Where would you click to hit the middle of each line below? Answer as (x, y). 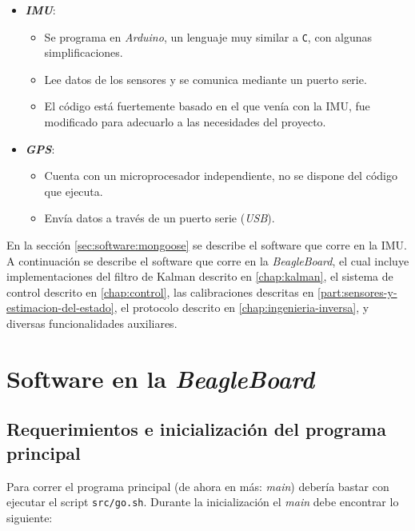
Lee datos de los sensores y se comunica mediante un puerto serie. (206, 79)
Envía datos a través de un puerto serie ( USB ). (160, 218)
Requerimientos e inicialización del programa (196, 429)
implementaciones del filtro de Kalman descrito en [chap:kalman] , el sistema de (200, 276)
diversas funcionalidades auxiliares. (92, 323)
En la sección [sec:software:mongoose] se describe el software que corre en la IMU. (207, 245)
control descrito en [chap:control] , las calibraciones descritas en (160, 291)
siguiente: (30, 517)
